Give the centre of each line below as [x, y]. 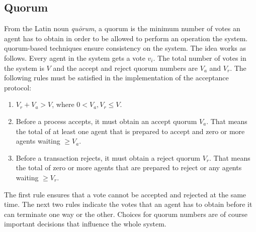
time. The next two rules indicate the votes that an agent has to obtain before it [128, 204]
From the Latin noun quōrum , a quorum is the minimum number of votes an [122, 28]
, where [63, 104]
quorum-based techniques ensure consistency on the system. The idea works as [125, 48]
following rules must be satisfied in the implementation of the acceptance [116, 78]
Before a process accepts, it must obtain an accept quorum [106, 121]
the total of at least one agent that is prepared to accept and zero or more [130, 131]
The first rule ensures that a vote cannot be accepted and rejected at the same [125, 194]
